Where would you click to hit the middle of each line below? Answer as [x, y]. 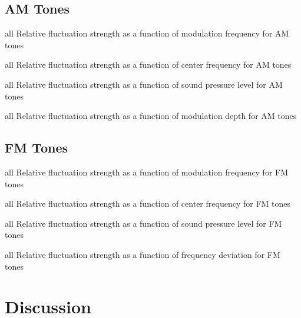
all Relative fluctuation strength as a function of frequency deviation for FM [143, 254]
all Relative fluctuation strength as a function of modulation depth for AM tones [151, 116]
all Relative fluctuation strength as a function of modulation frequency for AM [147, 33]
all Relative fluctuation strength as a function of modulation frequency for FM [147, 172]
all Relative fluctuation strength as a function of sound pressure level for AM [144, 84]
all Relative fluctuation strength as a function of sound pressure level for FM [143, 223]
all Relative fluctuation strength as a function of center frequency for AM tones [148, 64]
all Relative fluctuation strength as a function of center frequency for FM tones [148, 203]
